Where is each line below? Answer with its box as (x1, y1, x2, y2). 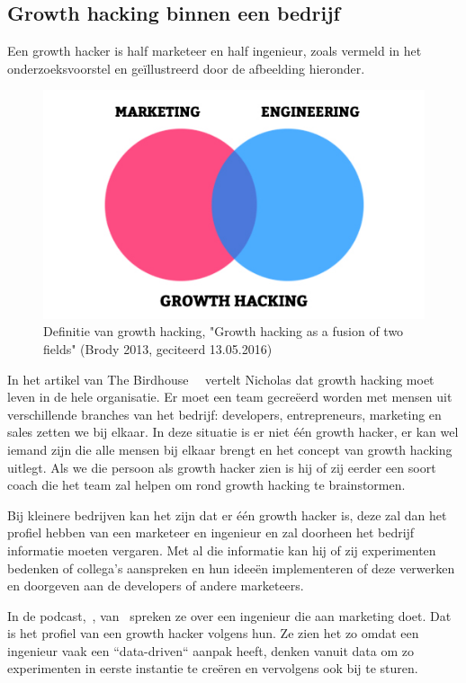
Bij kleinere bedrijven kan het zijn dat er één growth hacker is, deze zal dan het (7, 505, 447, 524)
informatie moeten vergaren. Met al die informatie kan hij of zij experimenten (7, 540, 436, 559)
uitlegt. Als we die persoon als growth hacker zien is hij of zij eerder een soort (7, 457, 436, 476)
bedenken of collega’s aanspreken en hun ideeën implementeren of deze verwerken (7, 558, 455, 577)
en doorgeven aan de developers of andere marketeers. (7, 576, 304, 595)
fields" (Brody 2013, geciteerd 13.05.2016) (43, 339, 273, 358)
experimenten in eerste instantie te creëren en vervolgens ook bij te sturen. (7, 659, 418, 678)
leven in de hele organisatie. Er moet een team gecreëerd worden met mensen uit (7, 387, 453, 406)
